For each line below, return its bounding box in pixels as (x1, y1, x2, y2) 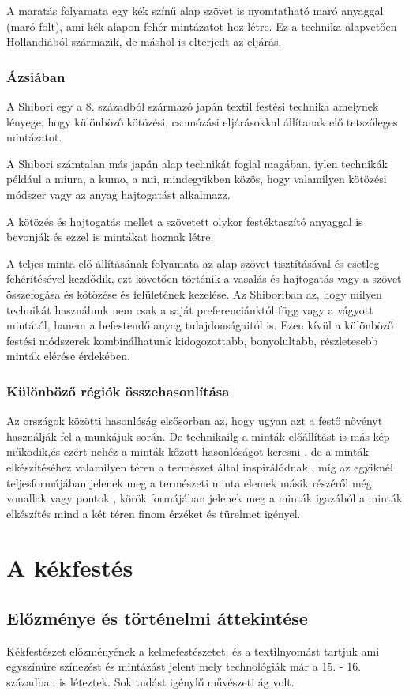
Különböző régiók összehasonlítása (6, 381, 230, 400)
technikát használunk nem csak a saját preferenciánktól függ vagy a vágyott (6, 301, 373, 317)
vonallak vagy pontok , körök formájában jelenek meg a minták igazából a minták (6, 490, 403, 506)
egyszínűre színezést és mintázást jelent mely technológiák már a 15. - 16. (6, 658, 362, 674)
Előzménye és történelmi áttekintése (6, 606, 308, 630)
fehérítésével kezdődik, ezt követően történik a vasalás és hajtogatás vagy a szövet (6, 270, 402, 287)
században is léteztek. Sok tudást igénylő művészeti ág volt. (6, 674, 295, 690)
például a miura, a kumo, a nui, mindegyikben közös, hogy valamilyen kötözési (6, 171, 387, 187)
